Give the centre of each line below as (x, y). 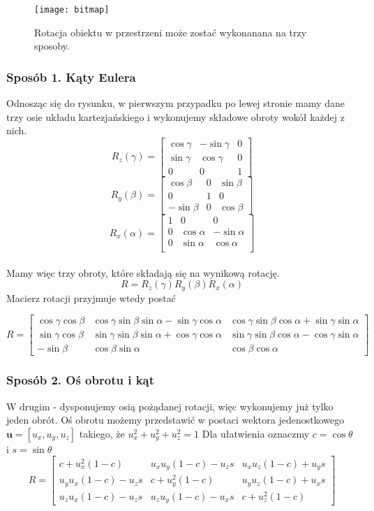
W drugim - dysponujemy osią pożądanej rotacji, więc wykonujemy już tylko (170, 406)
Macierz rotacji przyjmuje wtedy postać (91, 297)
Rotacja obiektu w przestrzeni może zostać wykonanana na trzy (171, 32)
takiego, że (102, 433)
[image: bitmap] (72, 10)
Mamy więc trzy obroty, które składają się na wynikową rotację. (143, 272)
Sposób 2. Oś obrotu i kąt (81, 380)
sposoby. (52, 46)
